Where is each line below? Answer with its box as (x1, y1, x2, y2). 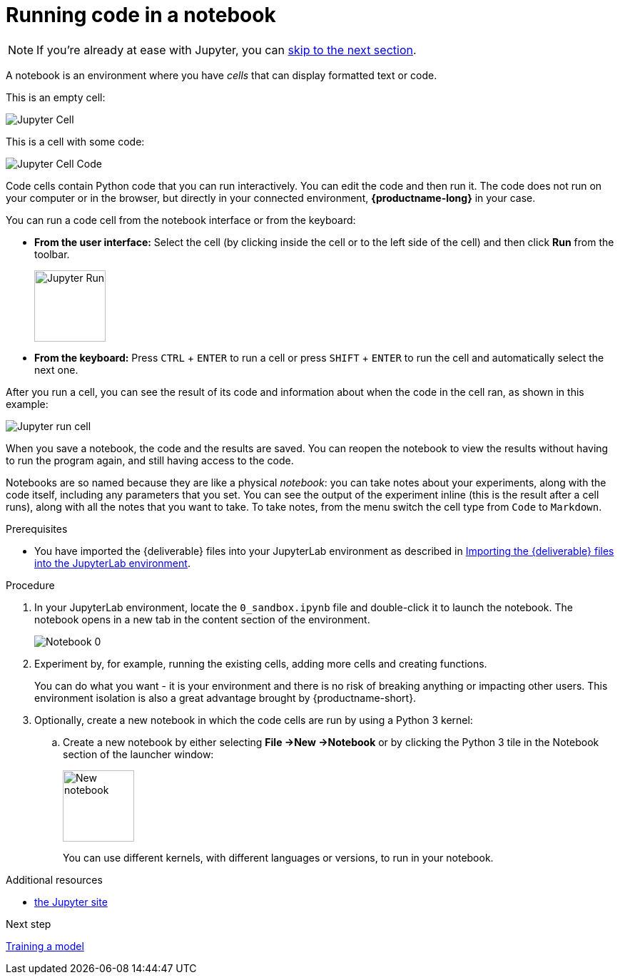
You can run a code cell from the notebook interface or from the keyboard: (6, 213, 356, 226)
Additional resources (6, 873, 103, 886)
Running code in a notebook (6, 3, 276, 27)
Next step (6, 917, 51, 930)
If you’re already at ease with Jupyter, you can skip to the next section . (36, 42, 417, 57)
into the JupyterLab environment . (34, 556, 190, 569)
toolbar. (34, 247, 70, 260)
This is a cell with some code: (6, 135, 145, 148)
